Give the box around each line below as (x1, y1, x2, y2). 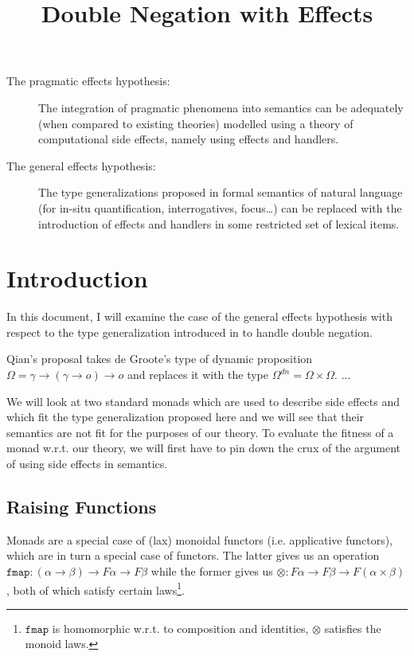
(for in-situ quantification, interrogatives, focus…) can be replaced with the (38, 199, 402, 216)
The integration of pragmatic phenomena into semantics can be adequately (38, 99, 404, 115)
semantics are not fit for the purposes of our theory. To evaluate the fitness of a (6, 424, 394, 440)
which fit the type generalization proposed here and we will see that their (6, 408, 365, 425)
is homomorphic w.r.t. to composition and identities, (52, 619, 309, 636)
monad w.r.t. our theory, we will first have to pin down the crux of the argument (6, 439, 400, 456)
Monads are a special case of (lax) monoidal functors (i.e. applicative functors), (6, 531, 393, 548)
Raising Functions (6, 494, 157, 518)
